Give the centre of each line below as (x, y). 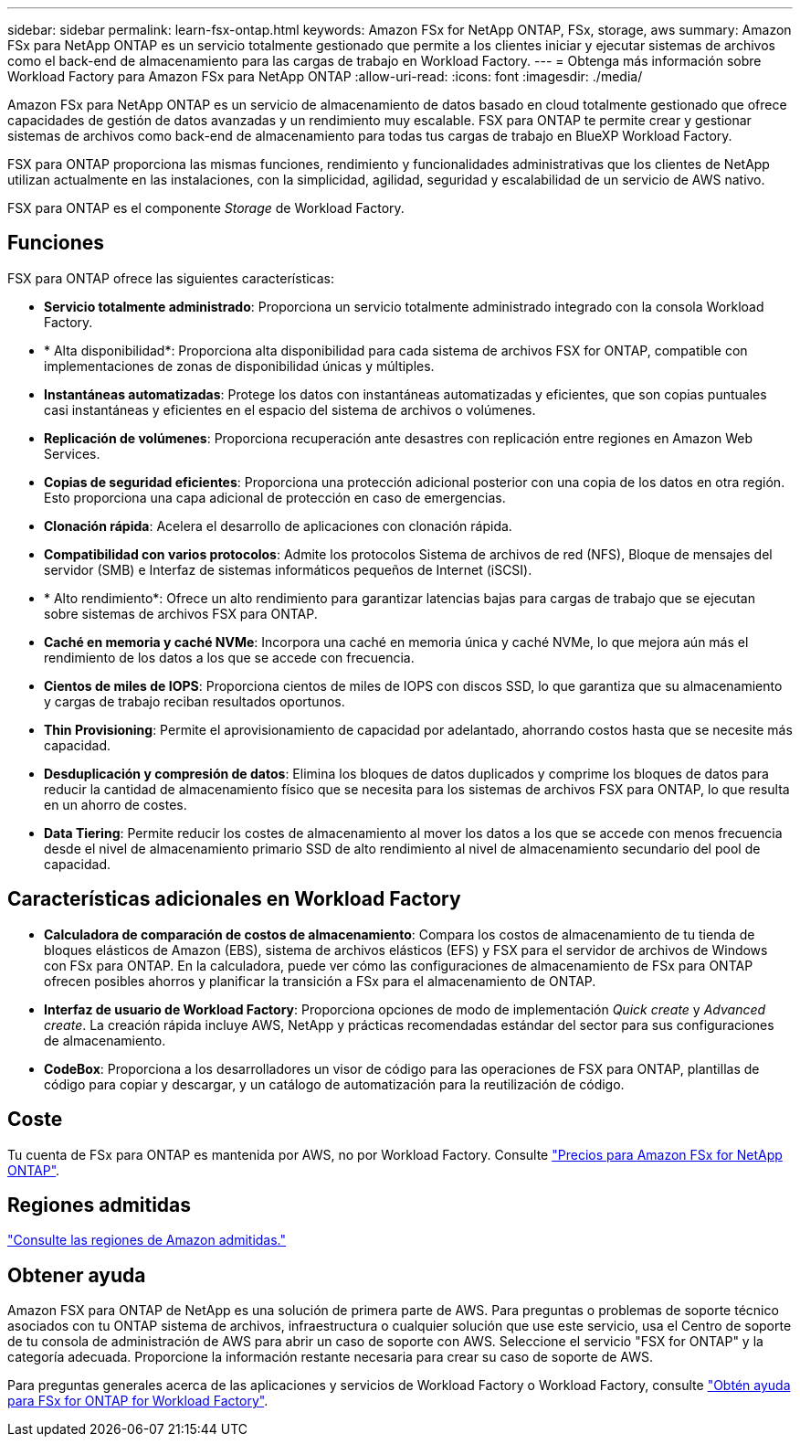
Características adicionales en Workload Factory (234, 899)
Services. (72, 453)
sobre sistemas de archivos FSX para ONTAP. (181, 613)
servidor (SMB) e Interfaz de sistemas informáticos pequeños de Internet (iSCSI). (288, 569)
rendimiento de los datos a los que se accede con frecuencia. (229, 657)
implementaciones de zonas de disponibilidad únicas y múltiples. (239, 366)
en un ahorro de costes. (116, 804)
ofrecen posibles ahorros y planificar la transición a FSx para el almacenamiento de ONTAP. (320, 981)
